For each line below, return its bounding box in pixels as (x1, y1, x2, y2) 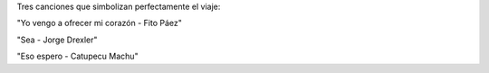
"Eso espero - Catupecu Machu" (16, 50, 139, 62)
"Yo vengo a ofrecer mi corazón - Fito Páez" (16, 18, 183, 29)
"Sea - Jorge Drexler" (16, 34, 99, 45)
